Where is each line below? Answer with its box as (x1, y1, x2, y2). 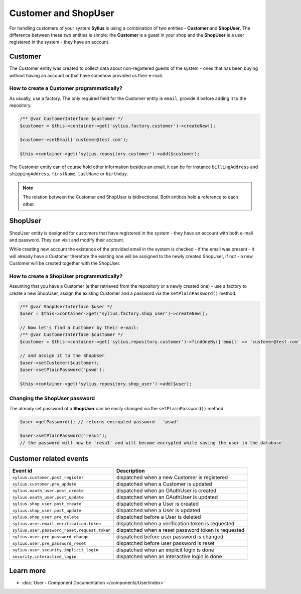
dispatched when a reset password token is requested (116, 527, 245, 534)
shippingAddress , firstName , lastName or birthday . (9, 171, 128, 177)
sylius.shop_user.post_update (12, 508, 81, 513)
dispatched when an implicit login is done (116, 546, 214, 553)
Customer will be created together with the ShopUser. (9, 260, 120, 266)
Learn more (9, 566, 46, 575)
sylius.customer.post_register (12, 474, 84, 480)
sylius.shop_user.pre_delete (12, 514, 79, 520)
